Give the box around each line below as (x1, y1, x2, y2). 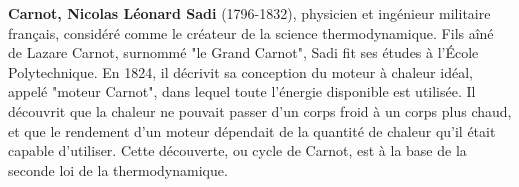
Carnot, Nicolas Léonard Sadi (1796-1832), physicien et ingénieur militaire (8, 3, 491, 23)
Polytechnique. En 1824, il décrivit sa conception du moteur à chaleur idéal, (8, 61, 473, 82)
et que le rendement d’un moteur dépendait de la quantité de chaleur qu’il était (8, 120, 496, 141)
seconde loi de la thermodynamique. (8, 159, 228, 180)
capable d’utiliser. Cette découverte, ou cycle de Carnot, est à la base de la (8, 140, 467, 161)
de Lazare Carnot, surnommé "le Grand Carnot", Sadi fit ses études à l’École (8, 42, 479, 63)
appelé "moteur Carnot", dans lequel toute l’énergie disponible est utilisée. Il (8, 81, 476, 102)
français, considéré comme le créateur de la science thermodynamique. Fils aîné (8, 22, 494, 43)
